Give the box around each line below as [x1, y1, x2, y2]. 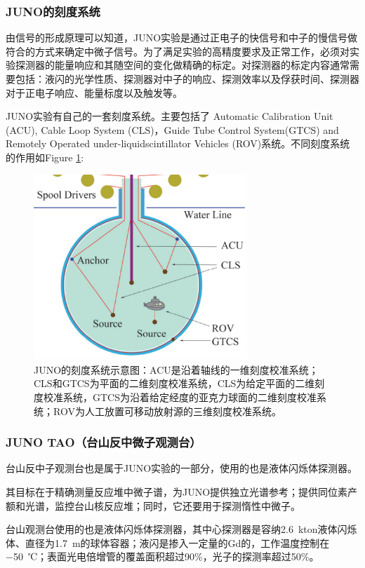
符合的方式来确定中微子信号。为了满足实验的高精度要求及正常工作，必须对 [6, 43, 350, 58]
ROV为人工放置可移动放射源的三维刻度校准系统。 [53, 403, 281, 418]
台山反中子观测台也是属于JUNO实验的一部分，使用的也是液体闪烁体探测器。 [6, 461, 358, 475]
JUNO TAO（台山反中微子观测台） [6, 433, 201, 451]
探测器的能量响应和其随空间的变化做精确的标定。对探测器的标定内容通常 [15, 58, 350, 72]
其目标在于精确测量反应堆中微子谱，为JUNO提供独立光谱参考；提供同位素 [6, 484, 348, 499]
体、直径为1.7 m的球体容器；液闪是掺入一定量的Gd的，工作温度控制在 [6, 535, 330, 550]
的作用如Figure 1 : [6, 149, 84, 164]
